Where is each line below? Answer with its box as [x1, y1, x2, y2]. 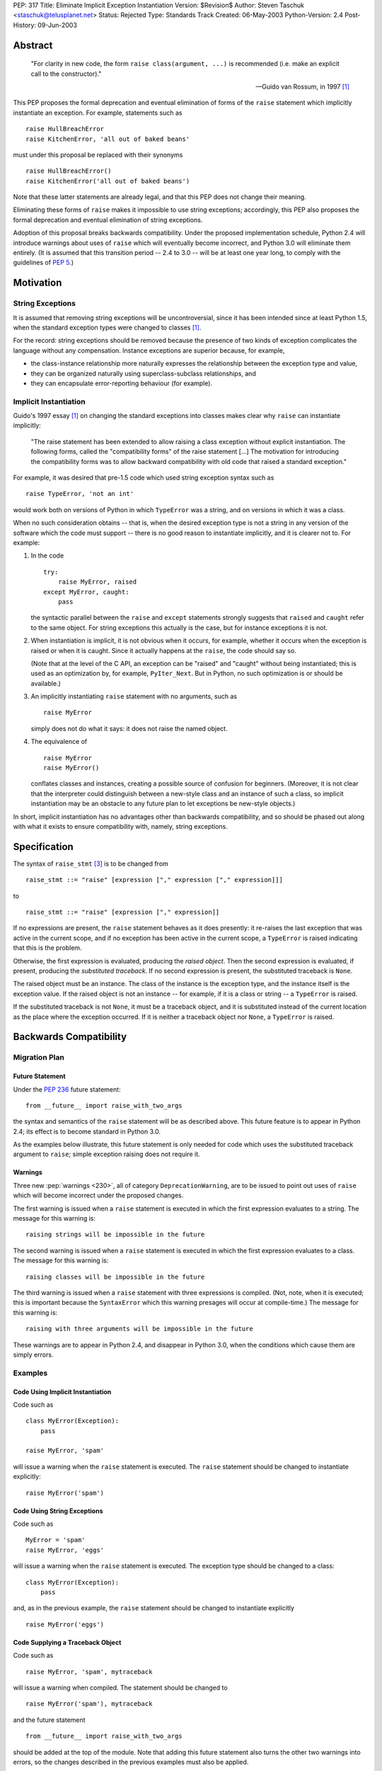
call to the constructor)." [30, 69, 102, 78]
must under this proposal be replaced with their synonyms [13, 150, 183, 159]
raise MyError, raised [57, 578, 137, 586]
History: [13, 21, 37, 29]
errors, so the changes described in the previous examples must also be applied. [13, 1758, 249, 1766]
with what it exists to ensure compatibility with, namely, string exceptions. [13, 822, 228, 830]
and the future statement [13, 1715, 86, 1724]
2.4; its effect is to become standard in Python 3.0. [13, 1127, 161, 1136]
